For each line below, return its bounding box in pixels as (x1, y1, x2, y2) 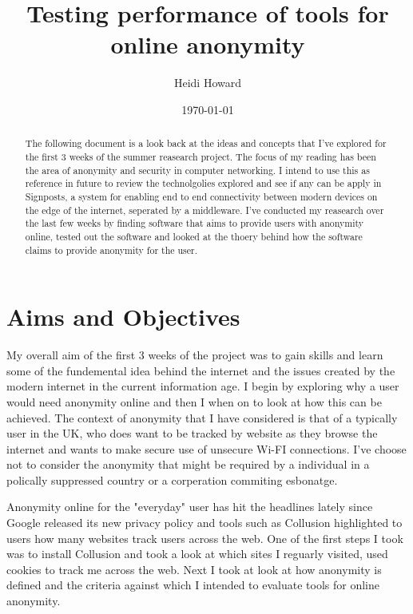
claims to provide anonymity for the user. (25, 243, 198, 256)
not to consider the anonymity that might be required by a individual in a (6, 456, 370, 473)
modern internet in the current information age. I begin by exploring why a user (6, 378, 399, 394)
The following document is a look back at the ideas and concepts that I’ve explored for (25, 137, 387, 150)
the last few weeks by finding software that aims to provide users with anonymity (25, 216, 364, 230)
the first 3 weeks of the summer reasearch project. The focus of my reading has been (25, 149, 376, 163)
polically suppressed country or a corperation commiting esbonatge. (6, 471, 338, 488)
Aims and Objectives (6, 300, 240, 333)
